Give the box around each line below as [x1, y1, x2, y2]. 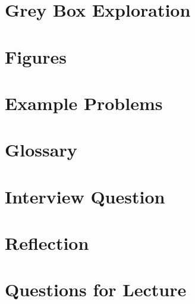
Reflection [5, 231, 89, 255]
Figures [5, 44, 67, 68]
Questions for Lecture [5, 277, 187, 302]
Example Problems [5, 90, 163, 115]
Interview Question [5, 184, 165, 208]
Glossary [5, 137, 77, 162]
